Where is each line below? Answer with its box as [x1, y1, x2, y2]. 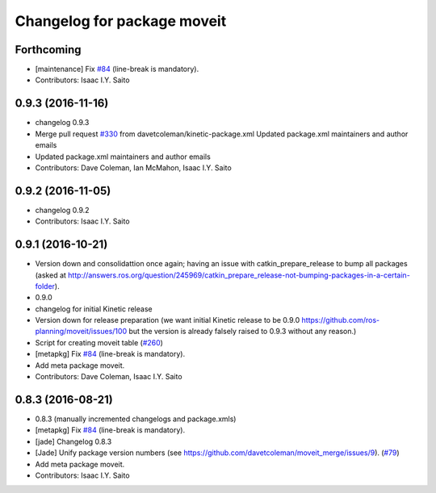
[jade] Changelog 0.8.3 [35, 437, 112, 446]
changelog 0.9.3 [35, 118, 90, 127]
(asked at [35, 270, 66, 280]
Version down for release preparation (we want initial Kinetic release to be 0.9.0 [35, 315, 300, 325]
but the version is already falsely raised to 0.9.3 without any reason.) [128, 327, 357, 336]
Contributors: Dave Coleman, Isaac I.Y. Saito [35, 372, 182, 382]
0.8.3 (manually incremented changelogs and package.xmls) [35, 414, 237, 424]
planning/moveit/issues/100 [35, 327, 128, 336]
